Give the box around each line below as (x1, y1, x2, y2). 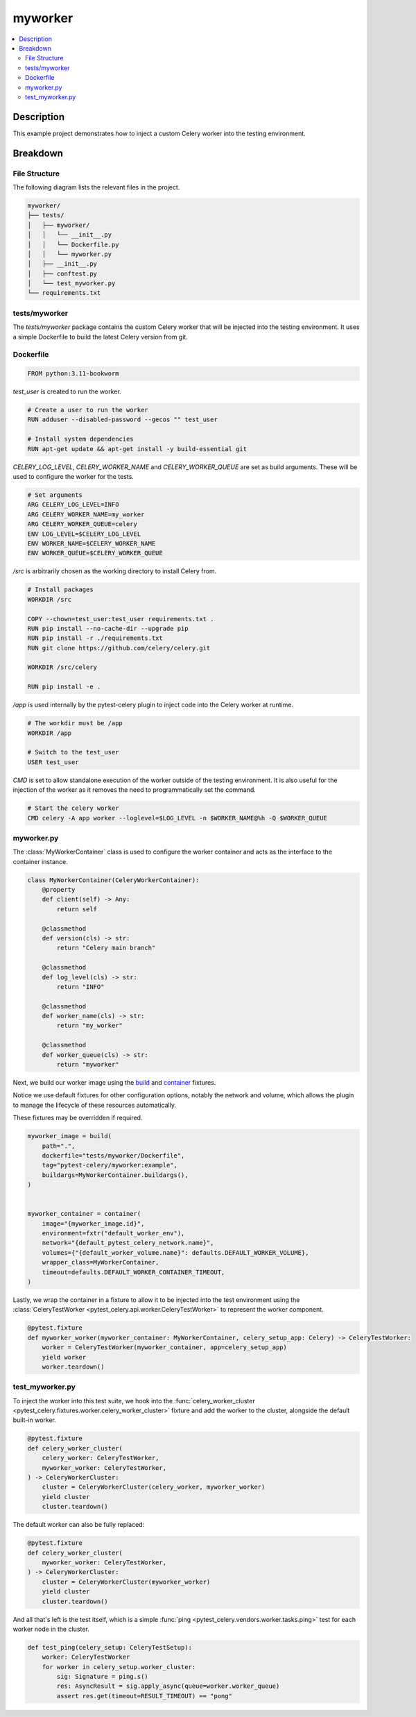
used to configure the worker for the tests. (12, 473, 135, 481)
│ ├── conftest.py (27, 269, 97, 278)
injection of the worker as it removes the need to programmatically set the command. (12, 786, 257, 794)
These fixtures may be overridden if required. (12, 1114, 143, 1122)
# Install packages (27, 586, 94, 593)
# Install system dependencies (27, 435, 135, 443)
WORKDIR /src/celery (27, 663, 97, 671)
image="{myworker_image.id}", (42, 1219, 145, 1228)
